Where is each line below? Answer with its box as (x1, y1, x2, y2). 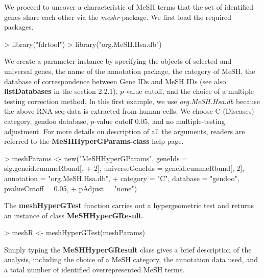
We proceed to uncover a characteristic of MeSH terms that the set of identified (4, 2, 254, 12)
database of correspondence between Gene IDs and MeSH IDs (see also (4, 75, 226, 86)
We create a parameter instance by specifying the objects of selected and (4, 56, 232, 66)
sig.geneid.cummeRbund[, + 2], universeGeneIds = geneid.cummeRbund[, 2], (4, 163, 245, 173)
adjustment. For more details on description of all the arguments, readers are (4, 125, 245, 136)
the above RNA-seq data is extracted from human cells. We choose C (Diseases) (4, 106, 254, 116)
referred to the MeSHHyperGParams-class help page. (4, 136, 184, 146)
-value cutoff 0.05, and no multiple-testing (94, 115, 225, 126)
